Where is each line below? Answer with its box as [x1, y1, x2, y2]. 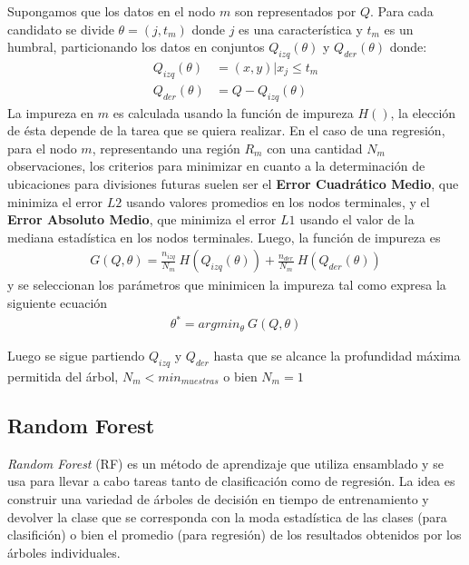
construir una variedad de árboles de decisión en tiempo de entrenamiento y [7, 489, 429, 508]
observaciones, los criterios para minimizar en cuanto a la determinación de [7, 156, 425, 175]
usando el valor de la [299, 210, 415, 229]
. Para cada [370, 2, 434, 20]
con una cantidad [267, 138, 363, 157]
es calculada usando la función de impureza [112, 103, 354, 122]
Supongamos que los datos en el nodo [7, 2, 216, 20]
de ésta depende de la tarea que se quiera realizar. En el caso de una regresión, [7, 121, 445, 140]
